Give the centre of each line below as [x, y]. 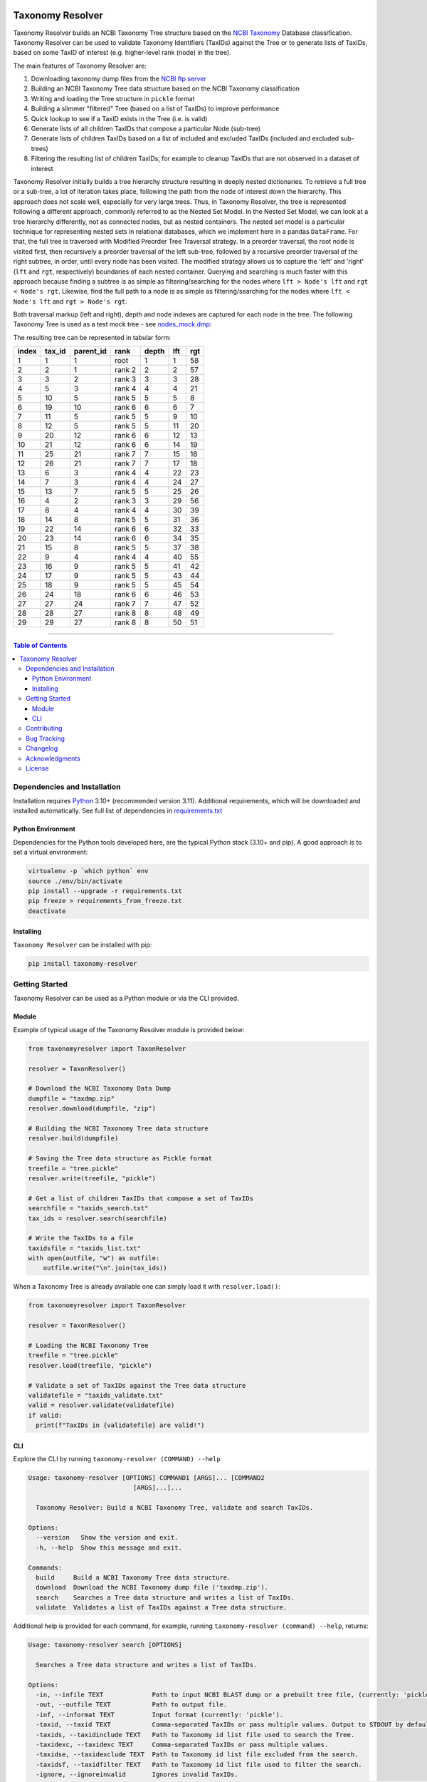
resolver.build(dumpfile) [73, 1138]
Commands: [45, 1567]
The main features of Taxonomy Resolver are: [80, 66]
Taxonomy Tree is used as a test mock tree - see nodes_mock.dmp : [112, 324]
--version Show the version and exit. [107, 1538]
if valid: [45, 1415]
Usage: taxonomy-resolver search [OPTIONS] [105, 1645]
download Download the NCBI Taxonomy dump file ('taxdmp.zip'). [152, 1587]
